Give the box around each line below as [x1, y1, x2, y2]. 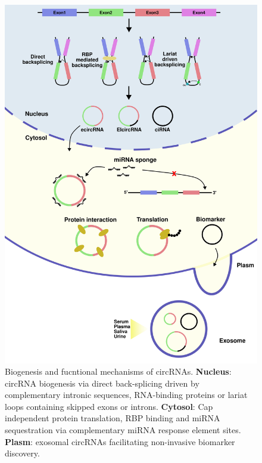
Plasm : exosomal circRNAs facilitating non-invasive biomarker [5, 435, 235, 447]
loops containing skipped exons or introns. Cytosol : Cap [5, 400, 213, 412]
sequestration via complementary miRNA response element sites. [5, 424, 241, 436]
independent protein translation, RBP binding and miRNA [5, 412, 220, 424]
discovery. [5, 447, 40, 459]
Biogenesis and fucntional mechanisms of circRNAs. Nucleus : [5, 365, 232, 378]
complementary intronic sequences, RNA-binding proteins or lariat [5, 388, 248, 401]
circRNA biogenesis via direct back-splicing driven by [5, 376, 199, 389]
